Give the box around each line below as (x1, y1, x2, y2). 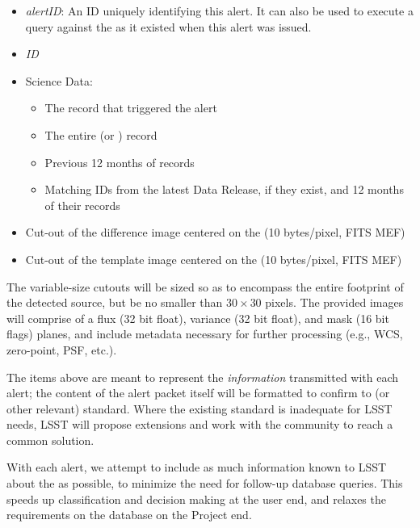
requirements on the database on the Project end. (6, 506, 252, 523)
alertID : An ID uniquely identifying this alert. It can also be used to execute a (25, 2, 414, 19)
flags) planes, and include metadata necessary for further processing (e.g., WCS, (6, 325, 403, 342)
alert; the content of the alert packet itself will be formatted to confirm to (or (6, 384, 390, 401)
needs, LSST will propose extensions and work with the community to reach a (6, 416, 393, 433)
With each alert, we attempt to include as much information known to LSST (6, 459, 387, 476)
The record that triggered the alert (44, 99, 217, 116)
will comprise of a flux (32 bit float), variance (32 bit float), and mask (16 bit (6, 309, 389, 326)
